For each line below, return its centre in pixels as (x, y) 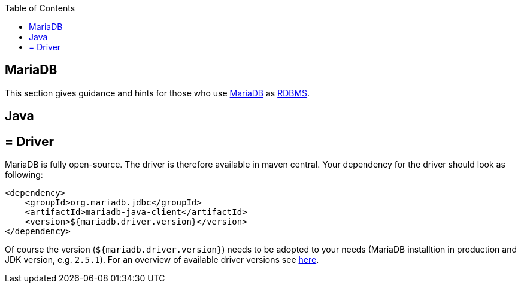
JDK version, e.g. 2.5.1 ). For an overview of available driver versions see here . (162, 260)
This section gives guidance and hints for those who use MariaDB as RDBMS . (157, 93)
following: (24, 175)
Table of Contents (40, 8)
